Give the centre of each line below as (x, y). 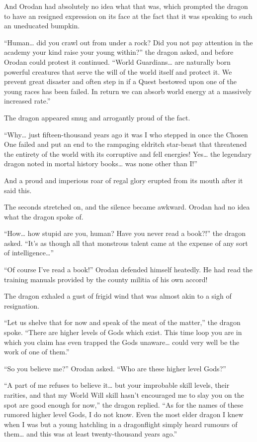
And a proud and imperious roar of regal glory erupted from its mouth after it (124, 180)
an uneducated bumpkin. (42, 26)
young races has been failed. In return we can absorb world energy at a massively (128, 91)
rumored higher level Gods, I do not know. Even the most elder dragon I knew (124, 414)
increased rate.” (27, 101)
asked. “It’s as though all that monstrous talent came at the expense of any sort (126, 243)
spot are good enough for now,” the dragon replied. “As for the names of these (124, 404)
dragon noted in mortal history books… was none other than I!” (101, 164)
